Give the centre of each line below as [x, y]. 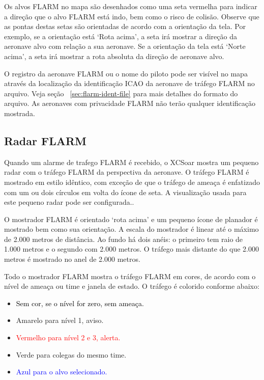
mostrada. [20, 113]
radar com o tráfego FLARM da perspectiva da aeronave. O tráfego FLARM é [127, 172]
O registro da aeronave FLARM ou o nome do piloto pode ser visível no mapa [126, 73]
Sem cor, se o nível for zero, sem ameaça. [80, 303]
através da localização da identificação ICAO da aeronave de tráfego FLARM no [129, 83]
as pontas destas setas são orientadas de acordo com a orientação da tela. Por [125, 26]
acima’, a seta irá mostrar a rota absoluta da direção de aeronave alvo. [114, 56]
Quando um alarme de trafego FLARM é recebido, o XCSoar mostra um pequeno [131, 162]
